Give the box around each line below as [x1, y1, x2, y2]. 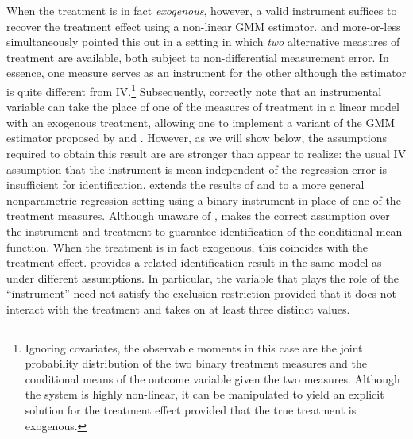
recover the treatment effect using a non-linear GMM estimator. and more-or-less [6, 17, 401, 34]
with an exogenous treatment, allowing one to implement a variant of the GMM [6, 114, 396, 130]
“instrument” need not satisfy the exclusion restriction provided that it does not [6, 285, 397, 302]
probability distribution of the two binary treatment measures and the [25, 355, 367, 372]
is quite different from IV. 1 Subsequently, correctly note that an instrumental [6, 80, 382, 99]
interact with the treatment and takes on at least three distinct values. [6, 300, 350, 317]
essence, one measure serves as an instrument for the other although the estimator [6, 64, 407, 81]
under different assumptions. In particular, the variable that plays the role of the [6, 269, 399, 286]
